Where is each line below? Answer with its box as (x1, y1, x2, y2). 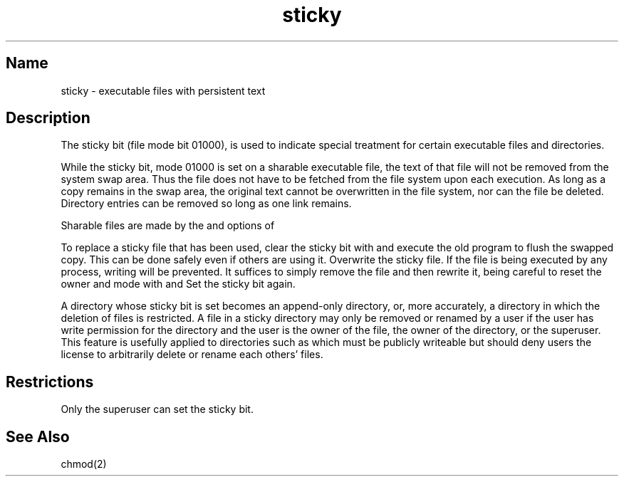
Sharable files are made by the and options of (61, 219, 275, 232)
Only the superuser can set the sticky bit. (61, 403, 254, 416)
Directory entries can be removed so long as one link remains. (61, 197, 352, 210)
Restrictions (6, 372, 94, 391)
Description (6, 109, 90, 127)
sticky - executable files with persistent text (61, 84, 266, 97)
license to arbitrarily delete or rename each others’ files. (61, 348, 323, 361)
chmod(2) (61, 458, 107, 471)
